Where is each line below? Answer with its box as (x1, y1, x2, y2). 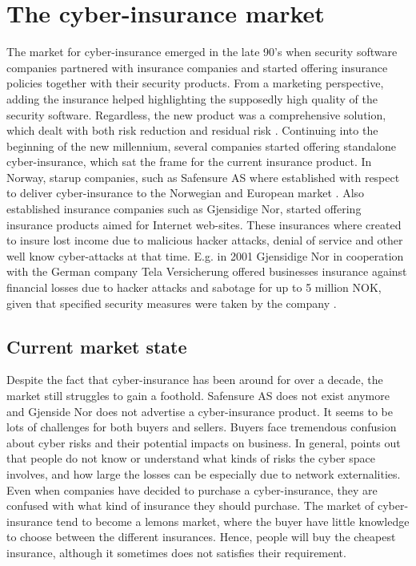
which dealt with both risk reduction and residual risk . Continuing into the (6, 122, 378, 139)
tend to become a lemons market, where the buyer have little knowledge (56, 512, 410, 529)
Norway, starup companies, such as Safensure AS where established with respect (6, 168, 400, 185)
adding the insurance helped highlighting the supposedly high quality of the (6, 90, 378, 107)
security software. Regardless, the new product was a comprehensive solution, (6, 106, 386, 123)
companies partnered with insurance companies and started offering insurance (6, 59, 388, 75)
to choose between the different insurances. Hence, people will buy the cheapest (6, 528, 396, 545)
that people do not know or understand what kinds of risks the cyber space (6, 450, 376, 467)
